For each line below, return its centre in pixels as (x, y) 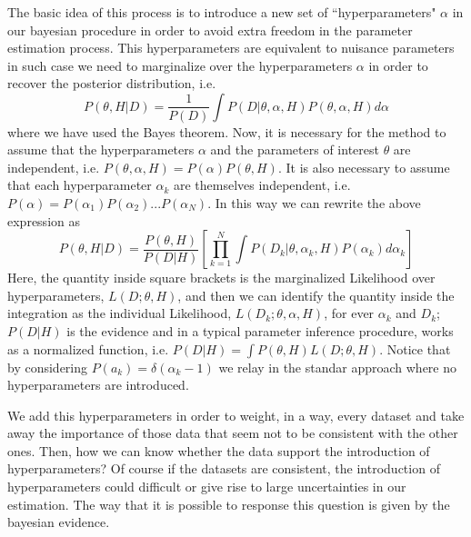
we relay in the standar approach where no (338, 367)
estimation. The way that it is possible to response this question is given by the (229, 504)
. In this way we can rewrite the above (314, 202)
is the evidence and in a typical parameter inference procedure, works (260, 330)
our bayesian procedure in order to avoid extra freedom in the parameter (210, 30)
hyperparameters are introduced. (98, 385)
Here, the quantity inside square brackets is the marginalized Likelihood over (221, 278)
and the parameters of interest (295, 149)
